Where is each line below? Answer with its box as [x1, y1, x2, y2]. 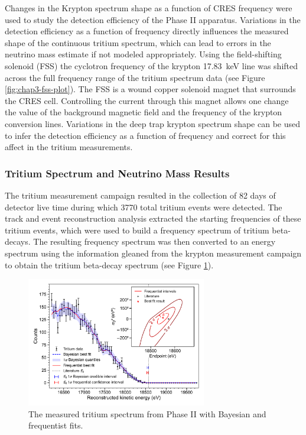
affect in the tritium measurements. [5, 141, 133, 153]
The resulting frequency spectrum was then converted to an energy [33, 235, 276, 248]
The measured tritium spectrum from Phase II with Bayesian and [28, 407, 266, 420]
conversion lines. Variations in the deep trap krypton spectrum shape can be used [5, 117, 301, 129]
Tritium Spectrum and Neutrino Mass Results [5, 165, 230, 180]
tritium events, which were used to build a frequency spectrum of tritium [5, 223, 269, 236]
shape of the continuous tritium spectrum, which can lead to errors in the [5, 36, 271, 48]
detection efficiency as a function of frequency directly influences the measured [5, 25, 289, 37]
